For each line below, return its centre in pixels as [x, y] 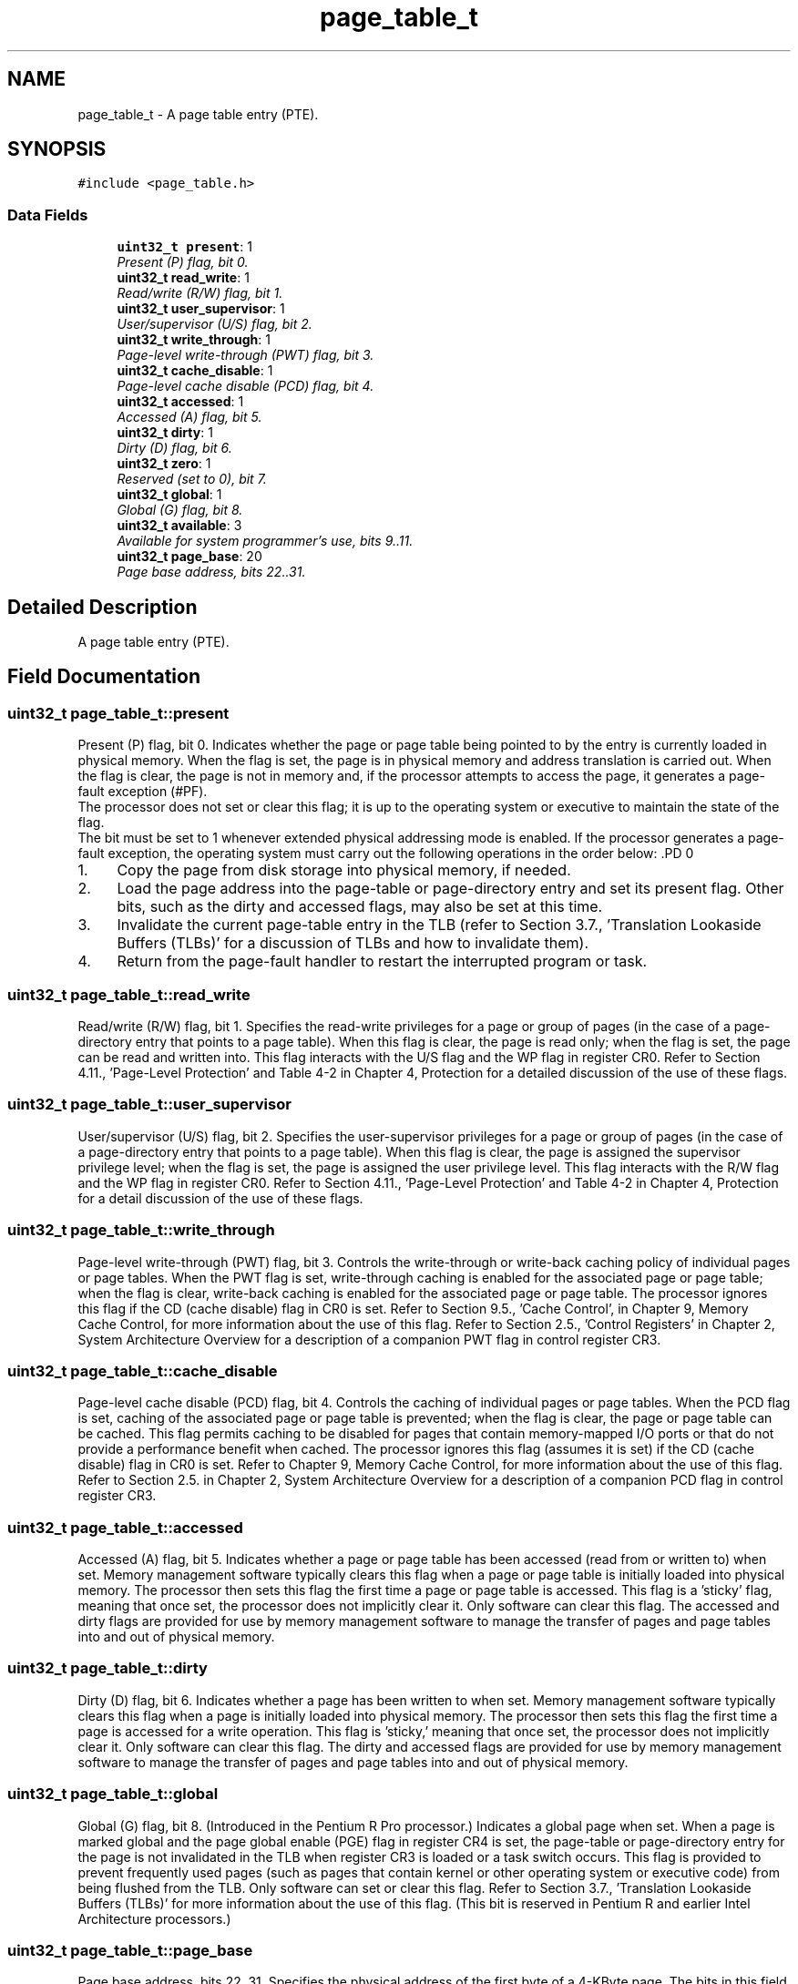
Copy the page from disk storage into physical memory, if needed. [344, 870]
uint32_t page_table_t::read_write [129, 994]
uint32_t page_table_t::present [118, 713]
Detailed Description [102, 607]
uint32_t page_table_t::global [113, 1794]
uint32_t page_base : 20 [189, 557]
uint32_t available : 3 [179, 526]
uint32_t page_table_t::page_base [130, 1950]
